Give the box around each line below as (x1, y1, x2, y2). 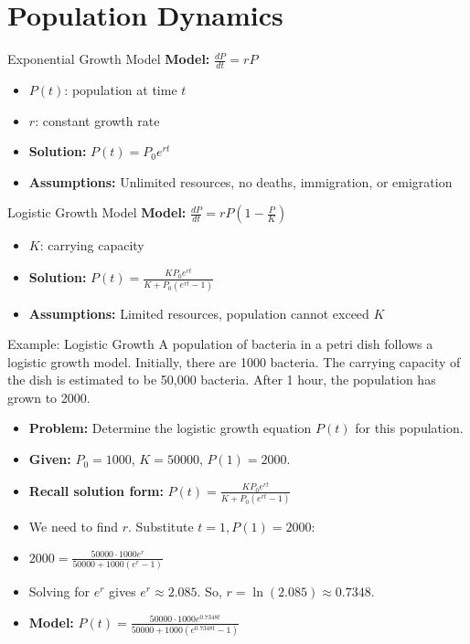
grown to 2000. (7, 387, 91, 406)
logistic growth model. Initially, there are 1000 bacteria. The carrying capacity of (7, 352, 461, 371)
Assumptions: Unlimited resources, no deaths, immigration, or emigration (28, 172, 453, 191)
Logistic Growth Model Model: (7, 203, 187, 222)
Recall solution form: (28, 480, 164, 500)
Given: (28, 449, 71, 469)
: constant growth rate (35, 111, 160, 130)
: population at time (64, 79, 177, 99)
